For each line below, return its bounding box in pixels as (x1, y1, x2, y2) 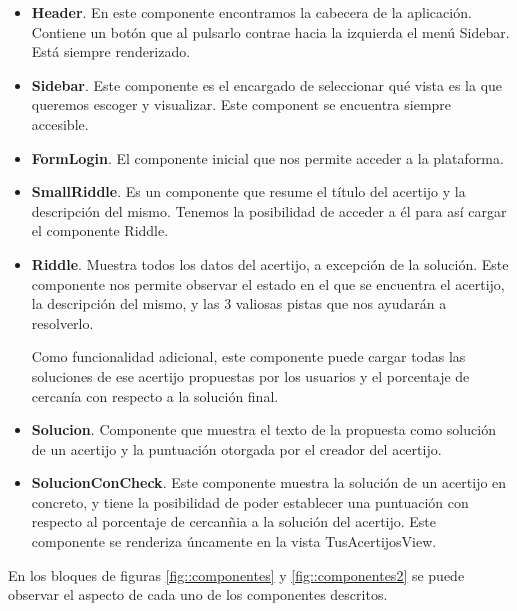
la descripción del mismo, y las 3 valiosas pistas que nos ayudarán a (31, 293, 447, 314)
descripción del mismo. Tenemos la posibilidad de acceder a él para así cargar (31, 200, 507, 221)
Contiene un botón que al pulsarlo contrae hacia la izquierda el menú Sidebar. (31, 21, 510, 42)
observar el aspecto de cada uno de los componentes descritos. (8, 584, 388, 605)
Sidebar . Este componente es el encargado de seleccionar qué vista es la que (31, 74, 503, 95)
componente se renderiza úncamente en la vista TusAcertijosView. (31, 531, 437, 552)
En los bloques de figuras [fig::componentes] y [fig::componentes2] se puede (8, 564, 465, 585)
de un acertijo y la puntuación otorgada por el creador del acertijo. (31, 438, 442, 459)
